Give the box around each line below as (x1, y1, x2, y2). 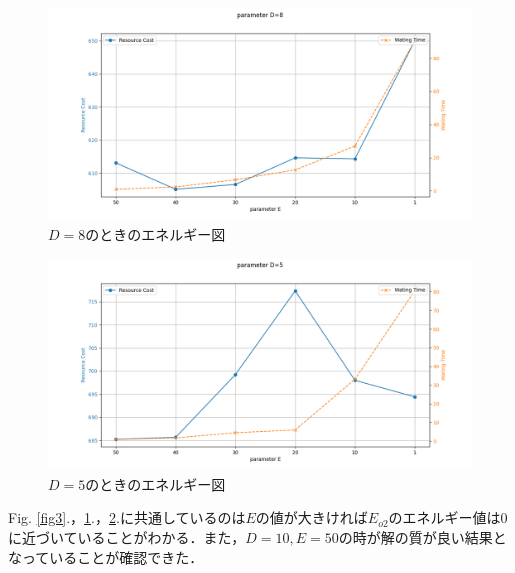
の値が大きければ (255, 507, 368, 528)
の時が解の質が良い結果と (338, 526, 507, 547)
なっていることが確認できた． (8, 546, 204, 567)
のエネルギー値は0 (388, 507, 508, 528)
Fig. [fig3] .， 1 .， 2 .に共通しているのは (8, 507, 246, 528)
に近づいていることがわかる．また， (8, 526, 246, 547)
